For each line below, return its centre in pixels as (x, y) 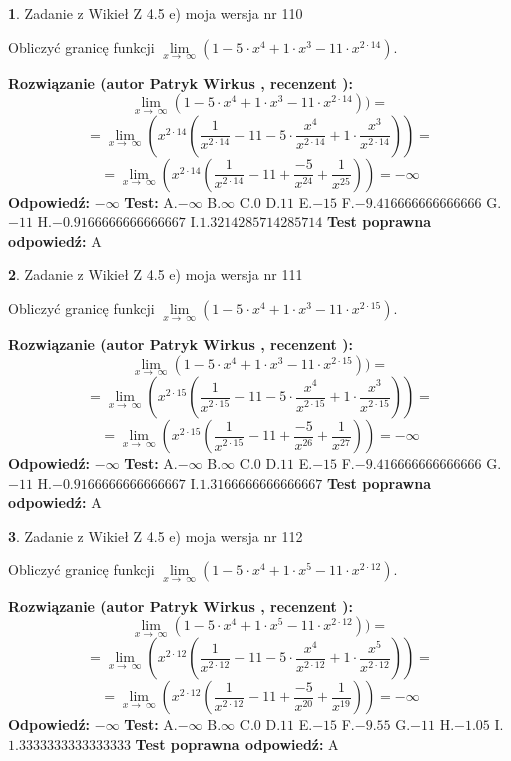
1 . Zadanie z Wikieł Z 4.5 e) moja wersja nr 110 (155, 13)
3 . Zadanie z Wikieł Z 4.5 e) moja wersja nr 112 (155, 535)
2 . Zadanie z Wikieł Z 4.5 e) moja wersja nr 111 (155, 274)
